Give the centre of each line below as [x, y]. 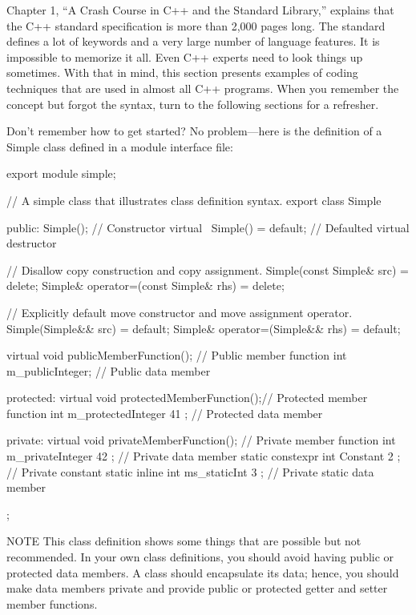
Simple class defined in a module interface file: [120, 146]
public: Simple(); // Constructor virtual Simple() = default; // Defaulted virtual [208, 227]
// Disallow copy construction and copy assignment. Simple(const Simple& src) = [208, 269]
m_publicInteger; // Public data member [109, 370]
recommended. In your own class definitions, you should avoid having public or [200, 557]
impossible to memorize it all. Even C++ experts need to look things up [185, 56]
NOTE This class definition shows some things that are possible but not [184, 541]
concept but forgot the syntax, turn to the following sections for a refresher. [193, 104]
